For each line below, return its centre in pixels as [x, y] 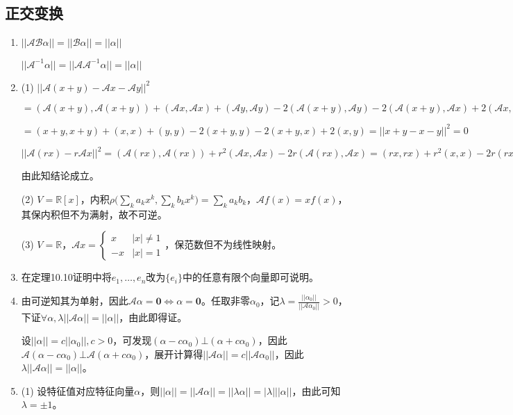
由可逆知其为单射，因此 [75, 301]
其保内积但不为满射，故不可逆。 [94, 214]
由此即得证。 [158, 317]
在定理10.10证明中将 [66, 277]
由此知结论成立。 [60, 176]
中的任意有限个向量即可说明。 [251, 277]
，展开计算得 [174, 353]
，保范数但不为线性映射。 [223, 244]
